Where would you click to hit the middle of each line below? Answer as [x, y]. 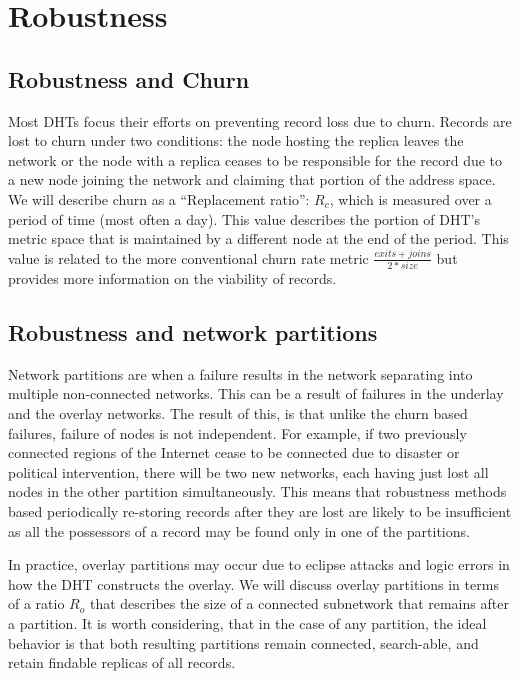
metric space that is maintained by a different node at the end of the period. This [258, 238]
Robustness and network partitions [193, 332]
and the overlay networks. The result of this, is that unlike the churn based [238, 413]
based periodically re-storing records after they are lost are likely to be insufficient [260, 511]
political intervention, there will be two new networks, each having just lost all [248, 471]
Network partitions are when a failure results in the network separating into [240, 373]
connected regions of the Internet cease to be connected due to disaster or [234, 452]
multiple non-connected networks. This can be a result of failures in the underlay [256, 393]
